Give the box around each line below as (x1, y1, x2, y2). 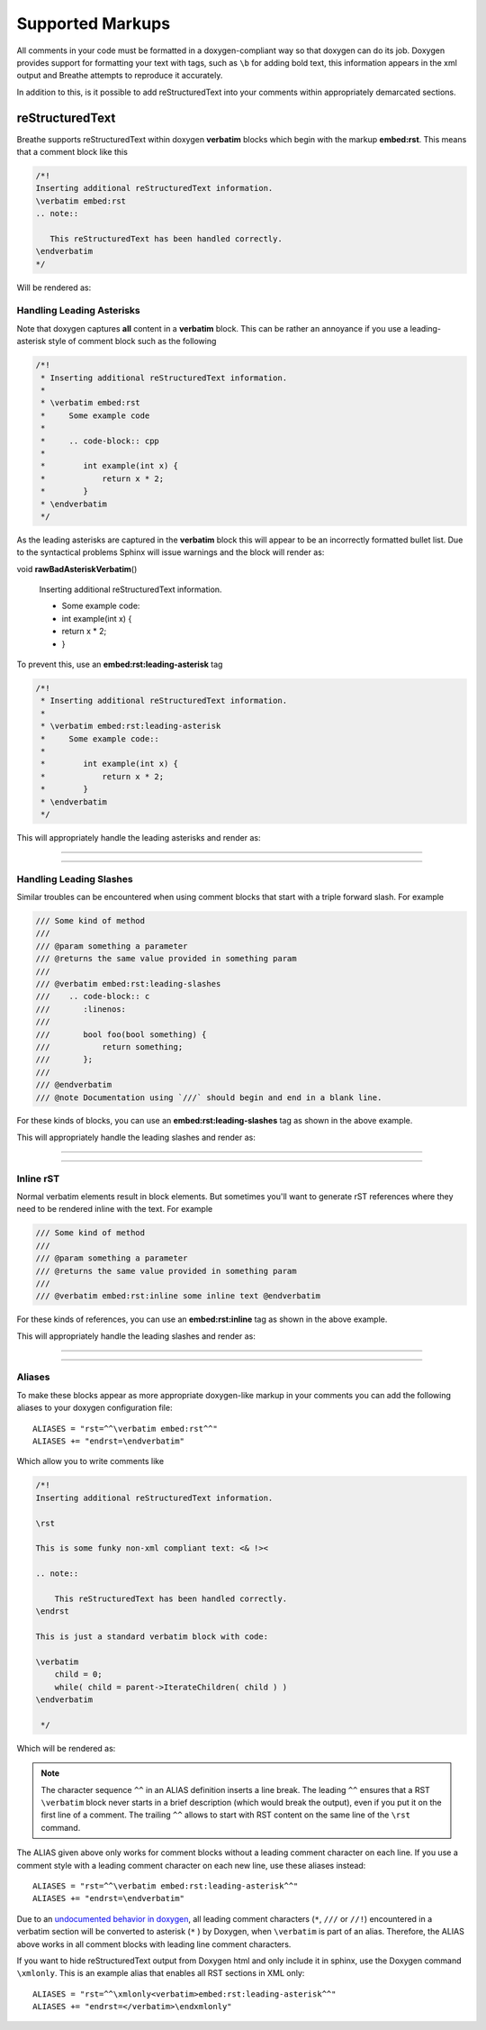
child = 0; (54, 1670, 103, 1680)
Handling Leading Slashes (16, 872, 134, 885)
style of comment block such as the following (48, 336, 217, 347)
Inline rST (16, 1172, 60, 1185)
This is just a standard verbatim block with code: (35, 1632, 269, 1642)
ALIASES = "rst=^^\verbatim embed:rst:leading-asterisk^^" (32, 1880, 299, 1891)
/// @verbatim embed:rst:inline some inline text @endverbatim (35, 1291, 321, 1301)
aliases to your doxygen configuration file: (16, 1402, 173, 1414)
